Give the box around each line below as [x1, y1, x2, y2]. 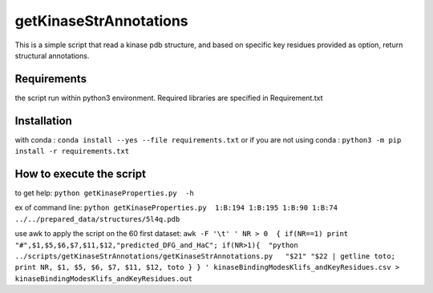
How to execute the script [14, 167, 146, 180]
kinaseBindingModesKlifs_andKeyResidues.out [14, 274, 193, 283]
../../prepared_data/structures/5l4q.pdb [14, 215, 180, 223]
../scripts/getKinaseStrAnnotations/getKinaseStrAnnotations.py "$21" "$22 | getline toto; [14, 252, 396, 260]
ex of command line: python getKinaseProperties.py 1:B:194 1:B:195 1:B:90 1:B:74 [14, 203, 338, 212]
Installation [14, 114, 72, 127]
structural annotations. [14, 50, 90, 60]
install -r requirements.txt [14, 146, 130, 156]
